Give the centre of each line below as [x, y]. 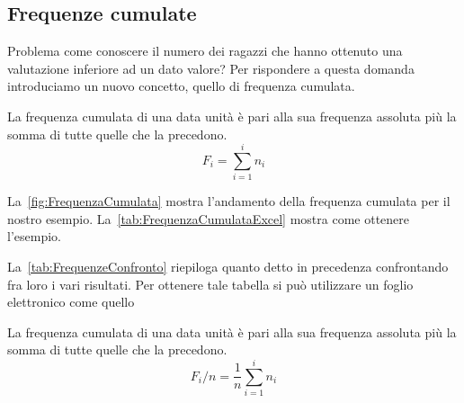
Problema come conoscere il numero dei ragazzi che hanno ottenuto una [205, 51]
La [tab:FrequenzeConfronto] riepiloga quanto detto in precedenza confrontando [228, 267]
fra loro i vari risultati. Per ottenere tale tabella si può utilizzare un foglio [210, 284]
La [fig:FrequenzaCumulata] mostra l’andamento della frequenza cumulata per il [229, 201]
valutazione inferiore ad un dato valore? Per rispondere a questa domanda [211, 68]
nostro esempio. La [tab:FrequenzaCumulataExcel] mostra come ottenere [209, 218]
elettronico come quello [71, 302]
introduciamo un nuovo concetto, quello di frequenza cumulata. [181, 86]
